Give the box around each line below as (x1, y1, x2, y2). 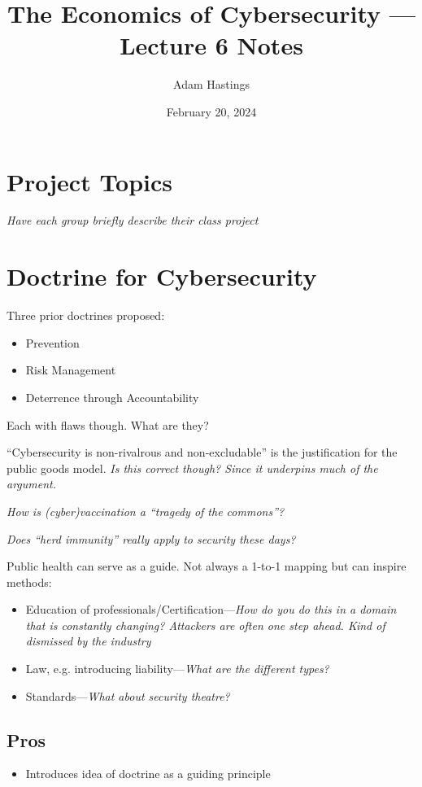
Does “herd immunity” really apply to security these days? (7, 530, 296, 547)
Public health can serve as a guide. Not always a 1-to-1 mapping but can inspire (7, 557, 407, 575)
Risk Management (25, 361, 116, 378)
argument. (7, 475, 57, 492)
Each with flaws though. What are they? (7, 416, 209, 433)
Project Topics (7, 164, 173, 198)
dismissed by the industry (25, 632, 151, 649)
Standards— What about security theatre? (25, 687, 230, 704)
